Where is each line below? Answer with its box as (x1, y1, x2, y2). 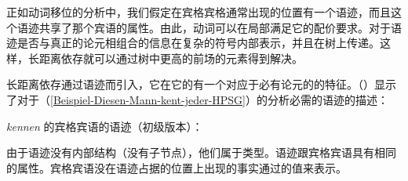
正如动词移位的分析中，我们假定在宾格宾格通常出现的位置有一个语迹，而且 (6, 4, 391, 20)
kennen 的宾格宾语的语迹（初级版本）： (6, 118, 203, 134)
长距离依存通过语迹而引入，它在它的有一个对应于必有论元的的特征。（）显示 (6, 76, 396, 92)
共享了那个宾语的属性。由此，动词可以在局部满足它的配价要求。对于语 (38, 19, 402, 35)
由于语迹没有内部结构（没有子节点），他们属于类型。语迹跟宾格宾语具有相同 (6, 144, 396, 161)
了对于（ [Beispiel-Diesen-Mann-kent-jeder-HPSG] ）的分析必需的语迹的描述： (6, 91, 388, 107)
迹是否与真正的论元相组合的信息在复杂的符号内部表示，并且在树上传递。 (6, 34, 380, 51)
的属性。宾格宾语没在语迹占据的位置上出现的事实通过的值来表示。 (6, 159, 347, 176)
